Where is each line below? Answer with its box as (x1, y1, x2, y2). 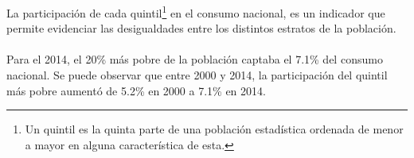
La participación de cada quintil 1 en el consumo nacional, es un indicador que (6, 2, 385, 21)
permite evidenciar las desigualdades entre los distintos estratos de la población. (6, 20, 396, 37)
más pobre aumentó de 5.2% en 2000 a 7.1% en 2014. (6, 82, 266, 98)
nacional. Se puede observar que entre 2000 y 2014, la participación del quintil (6, 67, 388, 83)
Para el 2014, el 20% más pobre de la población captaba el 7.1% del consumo (6, 51, 383, 67)
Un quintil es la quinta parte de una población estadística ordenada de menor (25, 121, 404, 137)
